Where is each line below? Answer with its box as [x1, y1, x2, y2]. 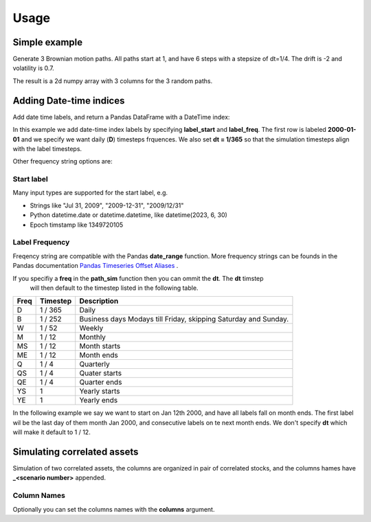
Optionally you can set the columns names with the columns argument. [12, 505, 215, 513]
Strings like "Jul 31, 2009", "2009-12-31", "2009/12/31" [30, 201, 184, 209]
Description [79, 296, 119, 306]
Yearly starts [79, 387, 120, 396]
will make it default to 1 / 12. [12, 428, 91, 436]
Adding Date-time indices [12, 95, 125, 106]
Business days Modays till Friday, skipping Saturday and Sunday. [79, 315, 289, 324]
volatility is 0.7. [12, 64, 54, 72]
